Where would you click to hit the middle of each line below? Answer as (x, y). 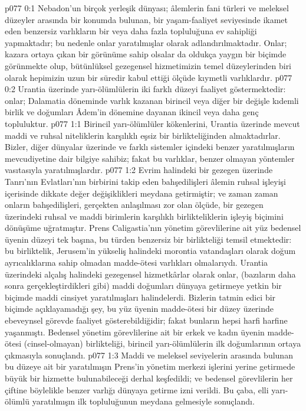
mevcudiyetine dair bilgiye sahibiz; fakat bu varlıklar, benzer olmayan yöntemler (150, 158)
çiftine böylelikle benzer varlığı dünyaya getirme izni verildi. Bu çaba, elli (137, 389)
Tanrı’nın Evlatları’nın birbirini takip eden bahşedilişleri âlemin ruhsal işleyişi (145, 181)
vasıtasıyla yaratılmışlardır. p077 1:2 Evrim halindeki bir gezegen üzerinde (139, 170)
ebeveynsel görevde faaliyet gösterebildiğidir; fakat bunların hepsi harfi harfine (146, 320)
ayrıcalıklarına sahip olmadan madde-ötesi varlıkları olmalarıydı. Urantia (136, 262)
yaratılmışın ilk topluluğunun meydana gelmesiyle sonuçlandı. (143, 401)
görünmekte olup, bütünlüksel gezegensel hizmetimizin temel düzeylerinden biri (148, 65)
